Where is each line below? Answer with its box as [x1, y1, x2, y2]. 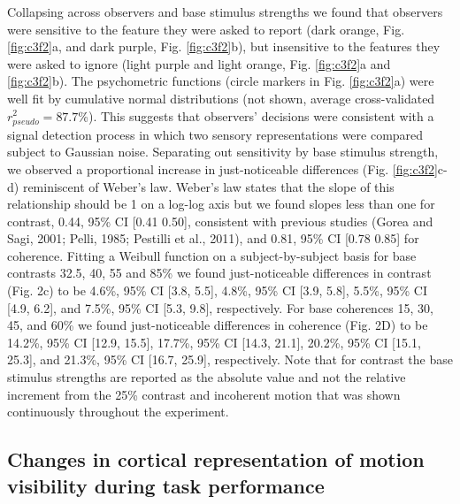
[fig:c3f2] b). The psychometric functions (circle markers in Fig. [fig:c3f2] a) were [7, 72, 434, 90]
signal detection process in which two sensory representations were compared [7, 125, 424, 143]
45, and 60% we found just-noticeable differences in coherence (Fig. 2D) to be [7, 316, 428, 334]
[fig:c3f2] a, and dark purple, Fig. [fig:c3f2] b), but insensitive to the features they [7, 37, 441, 56]
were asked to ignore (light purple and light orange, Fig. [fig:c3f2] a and [7, 54, 391, 73]
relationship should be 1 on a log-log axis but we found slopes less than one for [7, 195, 435, 213]
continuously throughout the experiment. [7, 402, 229, 421]
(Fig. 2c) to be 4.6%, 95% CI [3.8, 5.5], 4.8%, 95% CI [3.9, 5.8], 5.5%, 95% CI [7, 281, 427, 300]
